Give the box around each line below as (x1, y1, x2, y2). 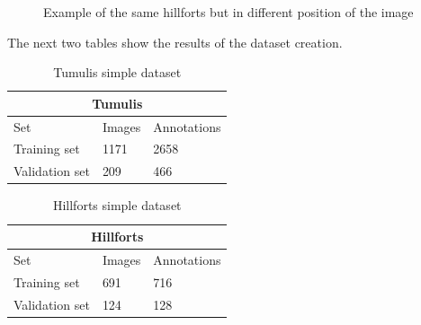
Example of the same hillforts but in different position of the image (43, 3, 414, 21)
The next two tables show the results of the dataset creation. (7, 32, 343, 51)
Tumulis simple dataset (53, 63, 182, 82)
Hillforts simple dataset (52, 196, 182, 215)
